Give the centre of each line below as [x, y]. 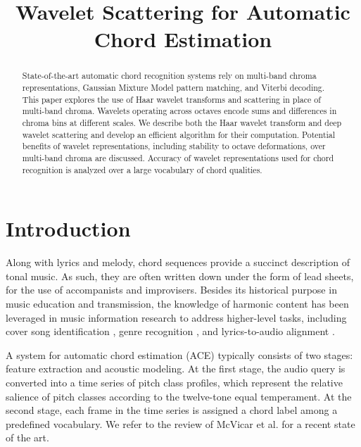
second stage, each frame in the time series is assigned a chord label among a [172, 410]
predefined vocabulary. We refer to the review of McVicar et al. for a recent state [180, 423]
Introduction [68, 228]
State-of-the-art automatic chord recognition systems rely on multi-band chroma [169, 76]
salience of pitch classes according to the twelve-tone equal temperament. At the [179, 396]
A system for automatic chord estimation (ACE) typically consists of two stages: [179, 354]
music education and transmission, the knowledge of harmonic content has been [177, 303]
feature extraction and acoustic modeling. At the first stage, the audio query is [176, 369]
